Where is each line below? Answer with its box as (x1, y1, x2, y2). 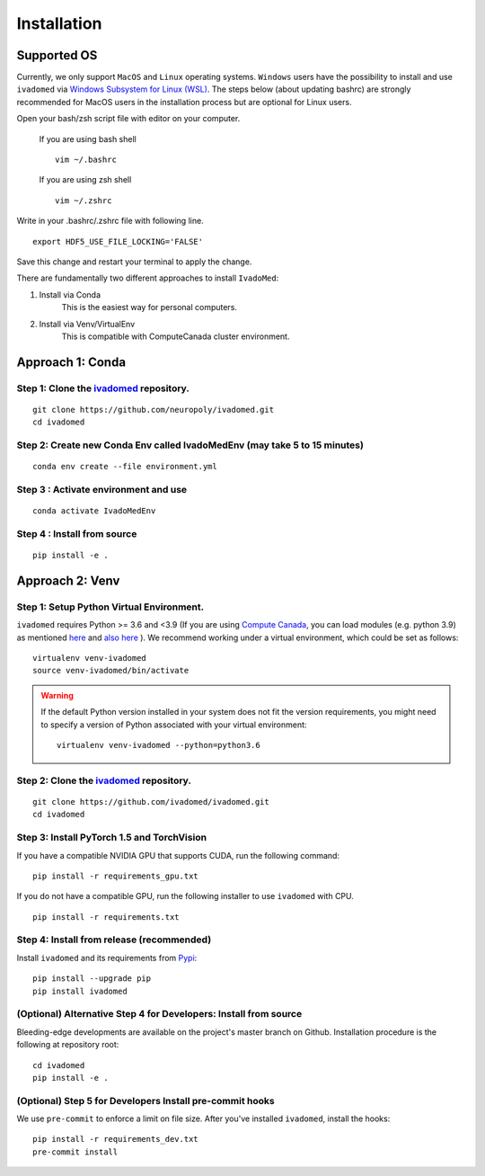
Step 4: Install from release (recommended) (16, 933, 212, 946)
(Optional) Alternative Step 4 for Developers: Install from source (16, 1008, 303, 1020)
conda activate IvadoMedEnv (32, 506, 156, 516)
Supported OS (16, 48, 98, 63)
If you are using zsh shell (39, 174, 132, 185)
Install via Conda (39, 289, 101, 300)
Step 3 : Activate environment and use (16, 484, 188, 495)
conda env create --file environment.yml (32, 461, 217, 472)
